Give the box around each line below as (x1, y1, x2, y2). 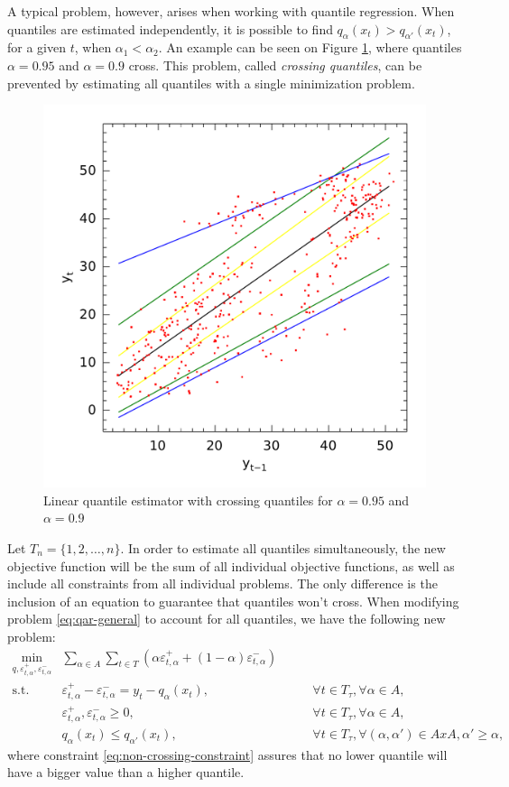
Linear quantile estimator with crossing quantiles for (43, 490, 333, 509)
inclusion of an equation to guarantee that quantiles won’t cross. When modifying (7, 591, 459, 610)
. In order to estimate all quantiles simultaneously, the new (120, 538, 446, 557)
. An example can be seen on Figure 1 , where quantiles (158, 38, 462, 57)
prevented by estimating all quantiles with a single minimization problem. (7, 73, 415, 92)
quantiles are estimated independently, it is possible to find (7, 19, 333, 38)
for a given (7, 38, 66, 57)
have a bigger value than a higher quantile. (7, 763, 245, 782)
